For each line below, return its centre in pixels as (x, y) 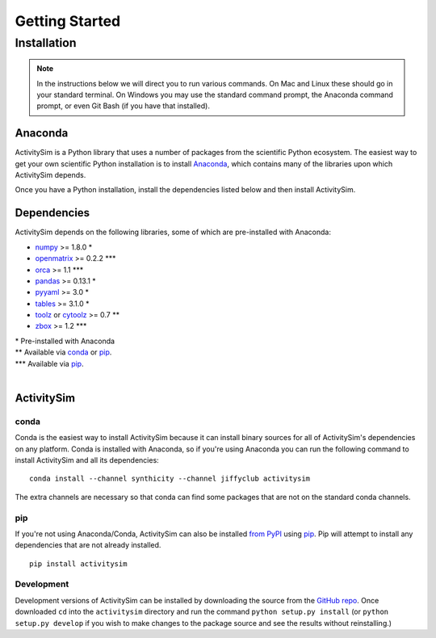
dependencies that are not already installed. (88, 545)
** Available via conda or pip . (63, 352)
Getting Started (68, 21)
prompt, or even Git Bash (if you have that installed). (123, 106)
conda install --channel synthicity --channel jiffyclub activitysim (170, 479)
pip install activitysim (78, 564)
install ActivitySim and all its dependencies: (87, 460)
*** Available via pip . (49, 363)
